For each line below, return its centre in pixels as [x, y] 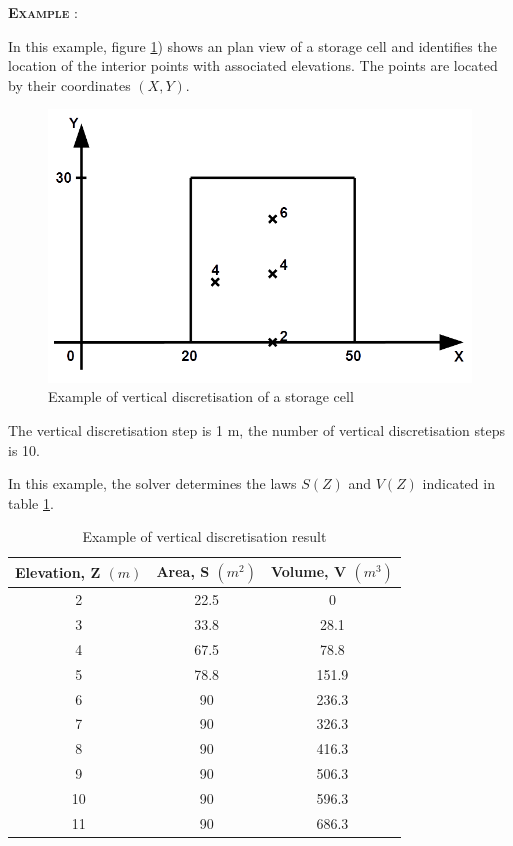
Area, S [183, 570]
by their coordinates [69, 84]
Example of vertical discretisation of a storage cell [201, 396]
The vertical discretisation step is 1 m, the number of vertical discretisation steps [256, 429]
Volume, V [308, 570]
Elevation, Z [58, 572]
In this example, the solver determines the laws [152, 483]
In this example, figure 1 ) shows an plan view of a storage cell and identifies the [252, 45]
